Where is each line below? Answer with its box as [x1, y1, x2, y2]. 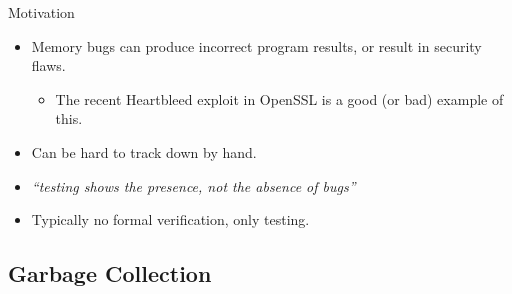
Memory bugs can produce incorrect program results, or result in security [31, 35, 482, 56]
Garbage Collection [8, 258, 212, 289]
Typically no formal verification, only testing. [31, 209, 310, 230]
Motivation [8, 2, 75, 22]
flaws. [31, 55, 66, 76]
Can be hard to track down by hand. [31, 141, 257, 162]
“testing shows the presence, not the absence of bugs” [31, 175, 356, 196]
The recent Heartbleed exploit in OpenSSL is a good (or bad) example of [55, 88, 504, 109]
